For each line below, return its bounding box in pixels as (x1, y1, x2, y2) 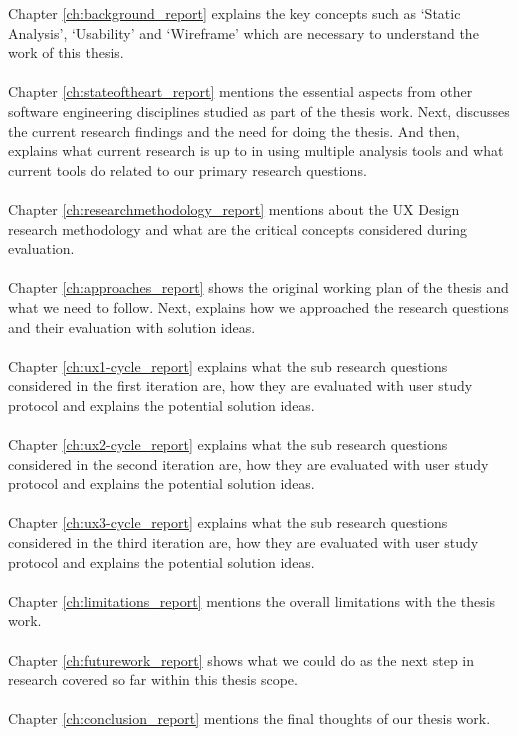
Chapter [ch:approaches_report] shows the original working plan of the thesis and (8, 277, 509, 298)
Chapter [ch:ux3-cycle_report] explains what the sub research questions (8, 512, 448, 533)
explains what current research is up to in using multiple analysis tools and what (8, 140, 504, 161)
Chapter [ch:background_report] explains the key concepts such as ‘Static (8, 3, 461, 23)
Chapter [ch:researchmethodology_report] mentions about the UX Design (8, 198, 460, 219)
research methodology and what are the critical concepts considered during (8, 218, 467, 239)
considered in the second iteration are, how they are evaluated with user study (8, 453, 489, 474)
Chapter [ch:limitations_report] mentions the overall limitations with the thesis (8, 590, 496, 611)
